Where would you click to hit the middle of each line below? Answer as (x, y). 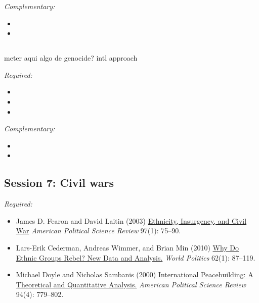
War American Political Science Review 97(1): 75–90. (98, 231)
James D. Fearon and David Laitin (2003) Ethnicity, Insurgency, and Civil (131, 220)
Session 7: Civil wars (59, 183)
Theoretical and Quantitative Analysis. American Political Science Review (131, 284)
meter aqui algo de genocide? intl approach (71, 58)
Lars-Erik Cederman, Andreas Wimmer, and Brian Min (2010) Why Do (127, 247)
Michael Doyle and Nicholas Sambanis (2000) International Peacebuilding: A (135, 274)
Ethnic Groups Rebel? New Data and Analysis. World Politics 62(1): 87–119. (136, 257)
